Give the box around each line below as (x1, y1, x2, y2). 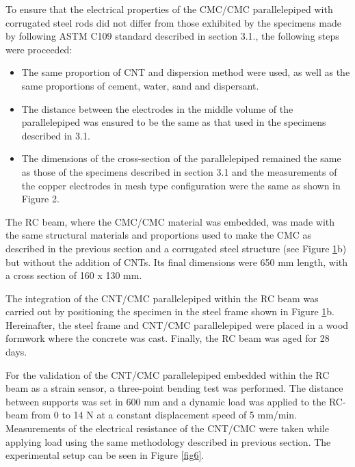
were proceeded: (5, 42, 73, 56)
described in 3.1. (21, 128, 90, 142)
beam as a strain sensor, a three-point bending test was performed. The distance (5, 381, 343, 395)
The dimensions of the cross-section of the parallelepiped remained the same (21, 151, 341, 165)
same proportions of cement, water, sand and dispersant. (21, 78, 259, 92)
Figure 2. (21, 191, 60, 206)
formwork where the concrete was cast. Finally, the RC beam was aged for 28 (5, 331, 330, 345)
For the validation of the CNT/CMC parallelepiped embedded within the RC (5, 367, 330, 382)
